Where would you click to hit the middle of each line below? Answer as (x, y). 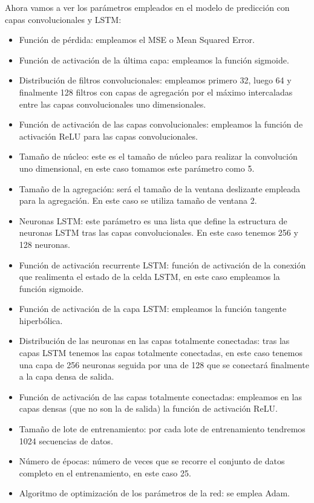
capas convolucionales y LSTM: (63, 19)
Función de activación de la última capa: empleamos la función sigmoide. (154, 60)
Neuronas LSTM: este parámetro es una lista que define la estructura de (153, 220)
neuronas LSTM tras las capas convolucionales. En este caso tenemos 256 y (159, 232)
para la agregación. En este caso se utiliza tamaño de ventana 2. (138, 200)
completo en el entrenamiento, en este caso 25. (105, 472)
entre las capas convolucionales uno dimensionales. (113, 104)
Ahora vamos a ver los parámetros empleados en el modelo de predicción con (147, 7)
